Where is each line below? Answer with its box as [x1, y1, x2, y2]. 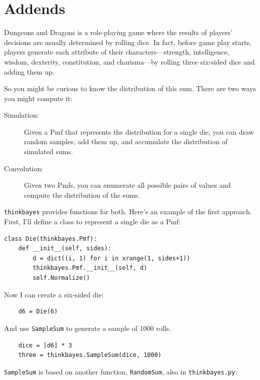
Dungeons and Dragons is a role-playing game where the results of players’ [4, 27, 232, 38]
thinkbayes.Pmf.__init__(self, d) [32, 264, 147, 272]
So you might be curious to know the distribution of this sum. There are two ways [4, 83, 256, 94]
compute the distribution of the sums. [24, 189, 140, 200]
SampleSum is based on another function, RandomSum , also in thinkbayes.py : [4, 366, 237, 376]
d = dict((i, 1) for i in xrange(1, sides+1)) [32, 254, 190, 262]
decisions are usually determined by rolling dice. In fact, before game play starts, [4, 37, 251, 47]
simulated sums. [24, 146, 73, 157]
